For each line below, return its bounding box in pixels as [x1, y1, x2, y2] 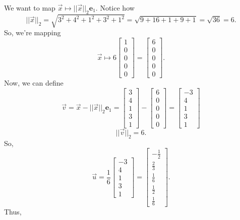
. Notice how [95, 3, 135, 13]
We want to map [4, 3, 55, 13]
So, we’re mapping [4, 27, 61, 38]
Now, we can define [4, 78, 64, 88]
